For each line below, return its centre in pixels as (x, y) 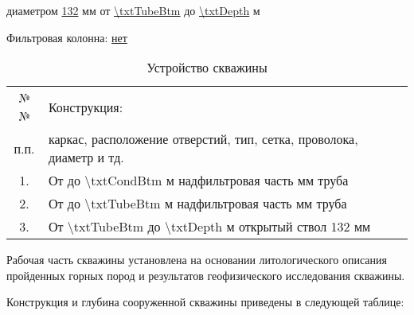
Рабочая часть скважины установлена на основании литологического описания (197, 260)
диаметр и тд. (86, 157)
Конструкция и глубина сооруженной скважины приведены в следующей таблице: (205, 302)
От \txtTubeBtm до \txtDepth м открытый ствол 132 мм (209, 227)
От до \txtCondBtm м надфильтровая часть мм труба (198, 181)
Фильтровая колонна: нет (67, 37)
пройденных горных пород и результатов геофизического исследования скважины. (206, 275)
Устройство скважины (207, 68)
